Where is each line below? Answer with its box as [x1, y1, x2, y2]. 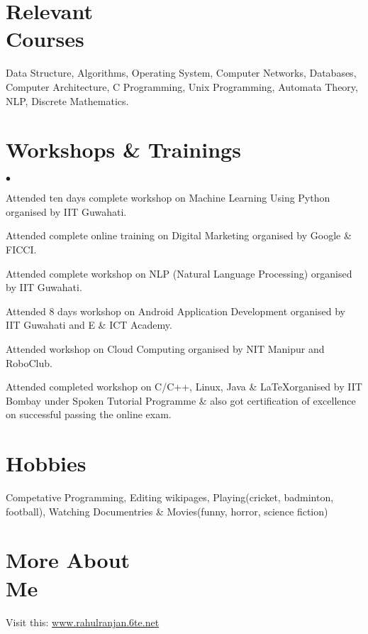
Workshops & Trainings [6, 135, 241, 164]
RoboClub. [6, 355, 52, 370]
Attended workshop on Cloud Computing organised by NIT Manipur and [6, 341, 325, 356]
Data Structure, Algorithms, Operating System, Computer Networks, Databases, [6, 65, 357, 80]
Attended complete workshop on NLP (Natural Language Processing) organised [6, 266, 352, 280]
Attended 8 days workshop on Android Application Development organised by [6, 303, 345, 318]
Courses [6, 24, 84, 53]
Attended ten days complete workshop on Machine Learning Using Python [6, 190, 330, 205]
